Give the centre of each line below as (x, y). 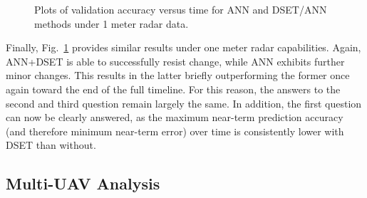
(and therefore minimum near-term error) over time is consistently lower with (175, 131)
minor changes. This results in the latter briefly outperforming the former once (178, 75)
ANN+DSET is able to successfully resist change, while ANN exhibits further (175, 61)
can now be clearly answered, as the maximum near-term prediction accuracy (175, 117)
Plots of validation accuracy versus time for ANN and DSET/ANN (181, 9)
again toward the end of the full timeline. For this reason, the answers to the (173, 89)
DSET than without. (51, 145)
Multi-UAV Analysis (83, 183)
